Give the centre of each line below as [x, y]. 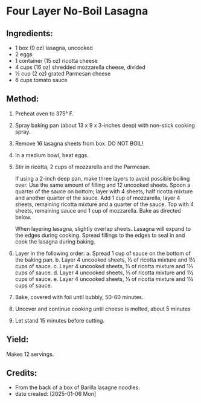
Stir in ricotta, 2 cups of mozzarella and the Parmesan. [83, 167]
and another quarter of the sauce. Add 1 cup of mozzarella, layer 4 [97, 198]
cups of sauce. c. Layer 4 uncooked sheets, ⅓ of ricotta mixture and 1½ [104, 266]
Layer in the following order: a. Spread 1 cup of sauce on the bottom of [103, 253]
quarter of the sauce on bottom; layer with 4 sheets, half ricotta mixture [104, 191]
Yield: [18, 340]
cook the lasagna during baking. [55, 241]
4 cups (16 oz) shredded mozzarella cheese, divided [80, 67]
